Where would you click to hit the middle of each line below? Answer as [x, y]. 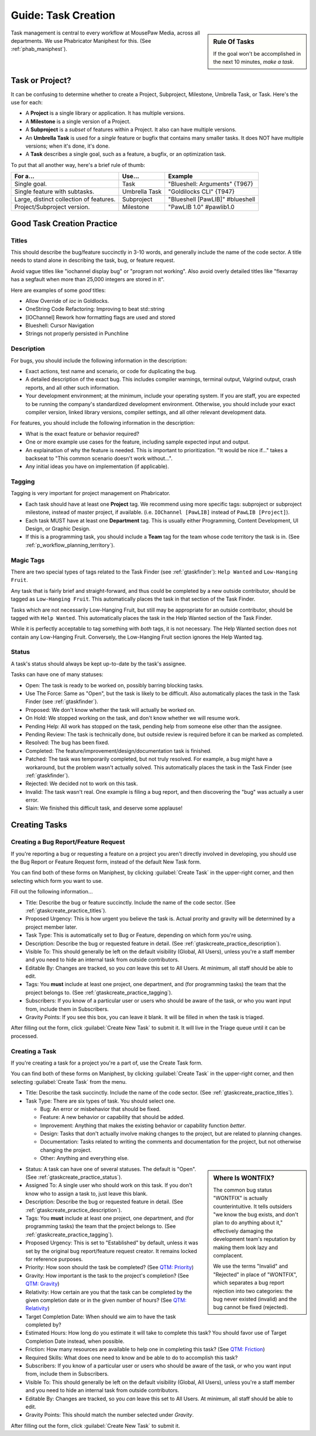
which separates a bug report [249, 1282]
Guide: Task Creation [63, 15]
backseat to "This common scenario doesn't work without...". [99, 458]
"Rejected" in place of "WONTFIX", [255, 1274]
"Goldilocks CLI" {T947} [202, 192]
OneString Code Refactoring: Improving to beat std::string [95, 309]
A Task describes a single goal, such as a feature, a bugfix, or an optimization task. [126, 154]
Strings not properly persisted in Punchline [77, 333]
